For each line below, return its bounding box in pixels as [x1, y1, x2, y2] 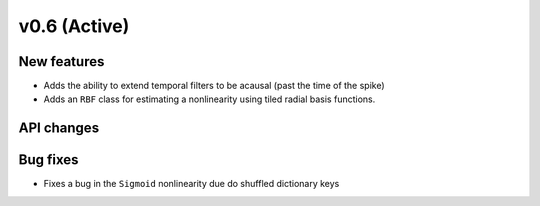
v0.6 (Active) [18, 15, 130, 37]
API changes [18, 120, 100, 137]
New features [18, 53, 105, 70]
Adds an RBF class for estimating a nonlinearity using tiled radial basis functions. [43, 93, 376, 105]
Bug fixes [18, 151, 79, 169]
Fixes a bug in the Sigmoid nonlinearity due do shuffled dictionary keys [43, 178, 340, 190]
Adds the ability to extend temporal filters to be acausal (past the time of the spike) [43, 80, 385, 92]
